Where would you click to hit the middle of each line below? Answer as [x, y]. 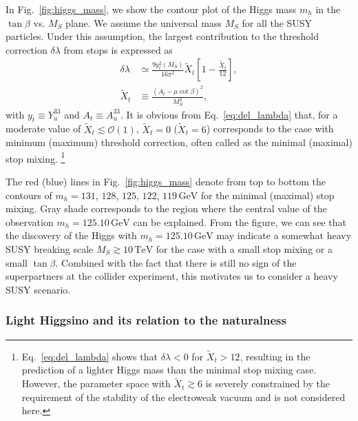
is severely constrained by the [268, 383]
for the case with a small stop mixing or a [244, 249]
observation [30, 222]
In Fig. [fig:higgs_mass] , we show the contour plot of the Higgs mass [151, 9]
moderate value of [43, 129]
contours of [29, 195]
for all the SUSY [277, 22]
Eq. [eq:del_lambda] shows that [89, 356]
